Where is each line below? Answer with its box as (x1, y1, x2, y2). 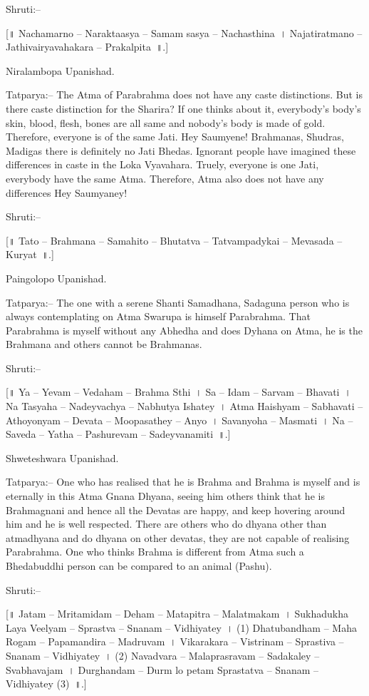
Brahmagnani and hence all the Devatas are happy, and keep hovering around (6, 502, 345, 517)
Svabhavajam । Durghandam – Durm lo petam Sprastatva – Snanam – (6, 662, 318, 677)
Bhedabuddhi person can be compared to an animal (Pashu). (6, 558, 272, 573)
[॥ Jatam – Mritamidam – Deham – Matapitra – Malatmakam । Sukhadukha (6, 606, 348, 621)
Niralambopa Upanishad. (6, 63, 115, 78)
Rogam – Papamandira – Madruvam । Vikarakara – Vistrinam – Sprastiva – (6, 634, 344, 649)
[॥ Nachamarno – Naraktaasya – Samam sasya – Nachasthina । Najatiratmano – (6, 25, 363, 40)
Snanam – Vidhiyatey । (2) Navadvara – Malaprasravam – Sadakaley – (6, 648, 320, 662)
